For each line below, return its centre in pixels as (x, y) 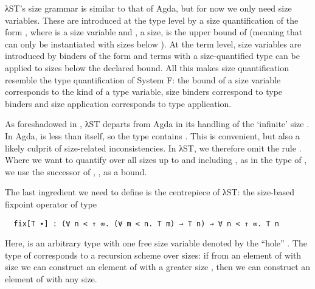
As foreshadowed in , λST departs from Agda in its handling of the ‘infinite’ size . (157, 124)
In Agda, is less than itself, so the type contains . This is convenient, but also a (152, 135)
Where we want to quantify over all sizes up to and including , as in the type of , (156, 160)
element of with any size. (51, 278)
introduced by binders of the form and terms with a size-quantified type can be (152, 56)
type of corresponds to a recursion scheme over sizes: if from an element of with (153, 255)
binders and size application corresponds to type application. (118, 103)
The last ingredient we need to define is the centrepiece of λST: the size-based (150, 192)
